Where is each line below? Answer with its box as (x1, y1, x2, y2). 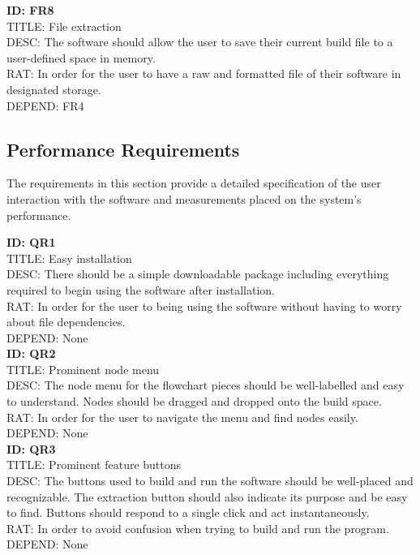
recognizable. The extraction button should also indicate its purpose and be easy (6, 488, 408, 505)
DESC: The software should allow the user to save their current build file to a (6, 33, 393, 50)
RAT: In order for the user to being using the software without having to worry (6, 297, 402, 314)
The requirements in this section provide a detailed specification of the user (6, 174, 381, 191)
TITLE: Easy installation (6, 249, 132, 266)
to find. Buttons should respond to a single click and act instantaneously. (6, 504, 370, 521)
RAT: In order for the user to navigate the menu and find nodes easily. (6, 408, 358, 425)
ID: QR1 (6, 234, 56, 251)
